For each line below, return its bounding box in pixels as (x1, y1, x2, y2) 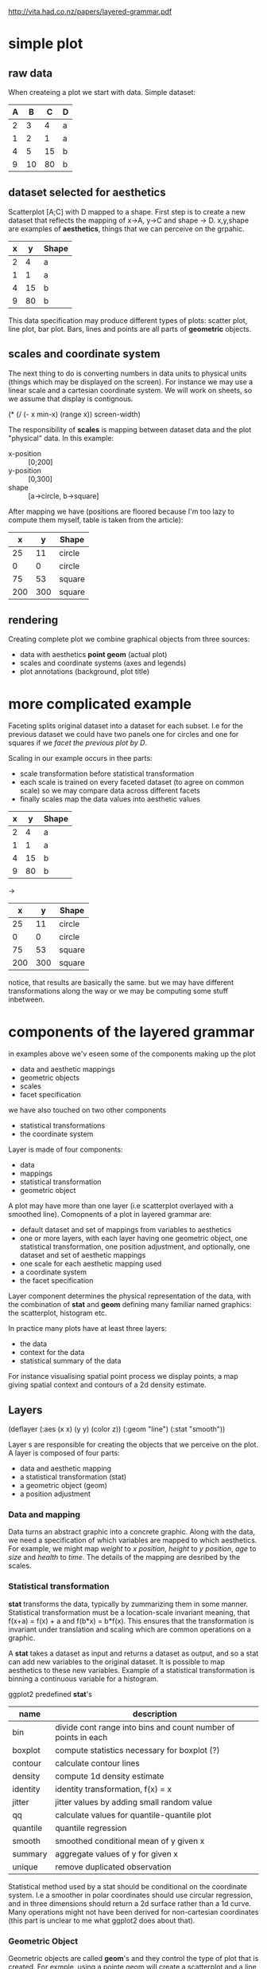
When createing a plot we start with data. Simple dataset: (8, 88, 196, 96)
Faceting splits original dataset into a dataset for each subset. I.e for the (8, 721, 244, 730)
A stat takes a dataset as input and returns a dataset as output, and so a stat (8, 1648, 259, 1658)
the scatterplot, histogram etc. (8, 1308, 107, 1318)
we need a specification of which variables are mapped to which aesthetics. (8, 1535, 257, 1546)
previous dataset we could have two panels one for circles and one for (8, 730, 239, 739)
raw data (8, 66, 53, 80)
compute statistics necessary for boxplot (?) (55, 1744, 220, 1755)
